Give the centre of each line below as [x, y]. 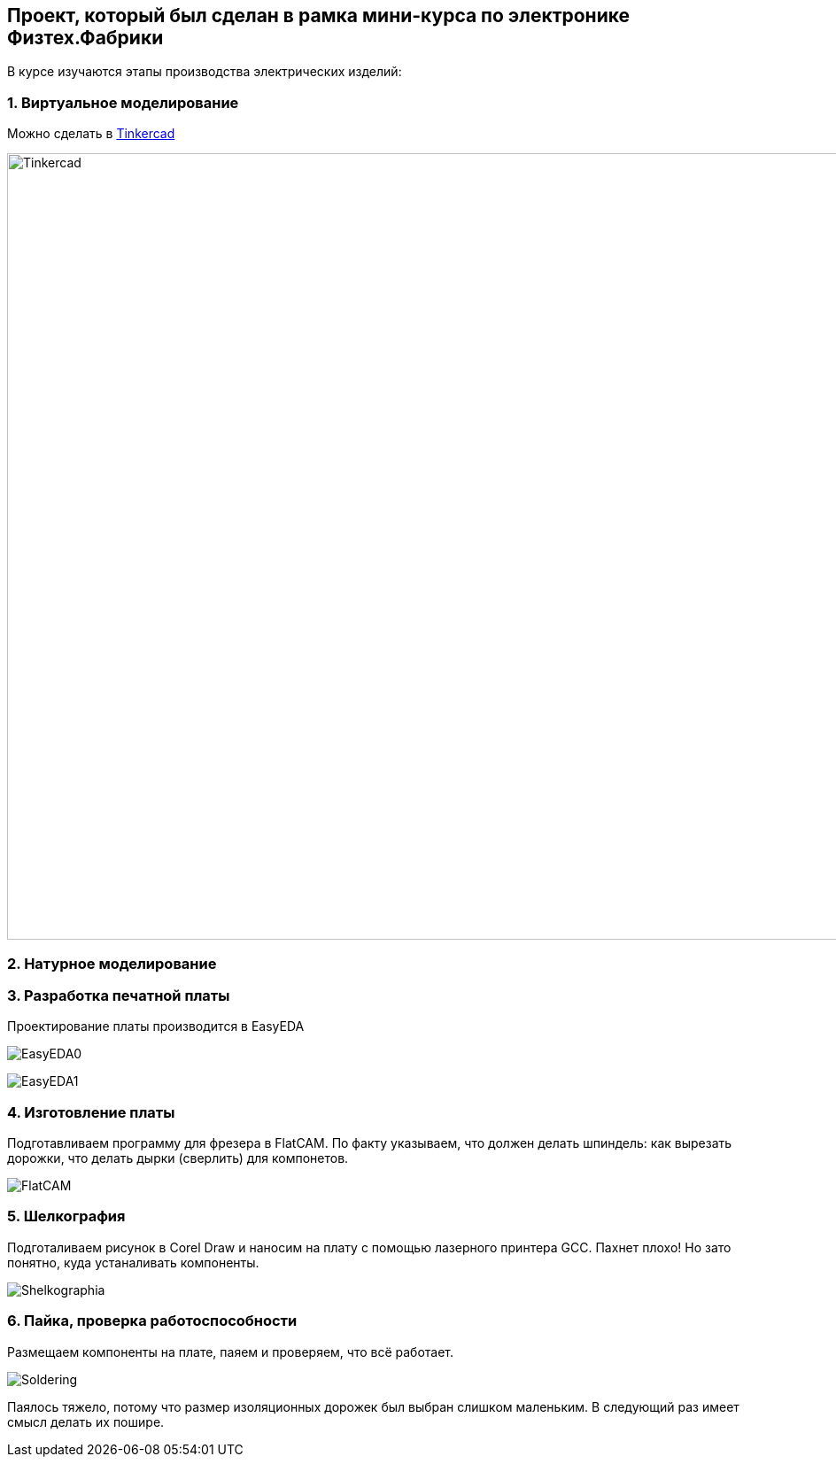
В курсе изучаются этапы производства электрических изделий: [205, 72]
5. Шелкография [66, 1216]
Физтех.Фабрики [85, 38]
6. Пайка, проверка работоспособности [152, 1321]
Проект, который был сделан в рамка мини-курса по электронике [319, 15]
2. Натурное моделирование [112, 963]
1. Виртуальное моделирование [123, 102]
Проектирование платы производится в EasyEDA [156, 1026]
